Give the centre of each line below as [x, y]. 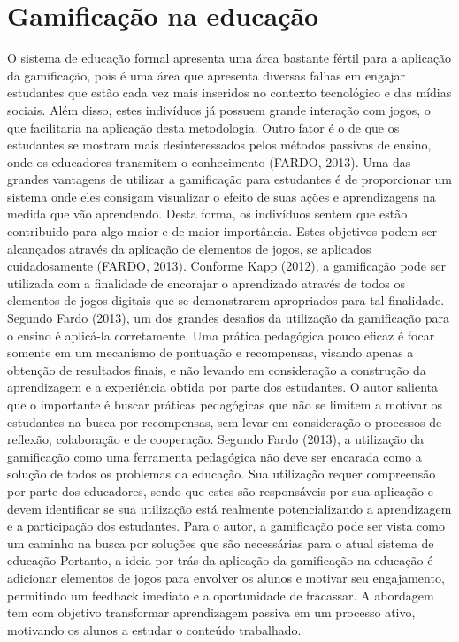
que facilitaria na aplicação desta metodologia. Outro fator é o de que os [203, 127]
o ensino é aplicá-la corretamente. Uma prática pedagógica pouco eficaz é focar [221, 335]
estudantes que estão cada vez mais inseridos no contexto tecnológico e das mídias [229, 92]
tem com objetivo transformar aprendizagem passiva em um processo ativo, [211, 612]
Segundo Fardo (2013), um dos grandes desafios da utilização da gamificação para [228, 318]
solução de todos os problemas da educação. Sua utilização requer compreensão [222, 474]
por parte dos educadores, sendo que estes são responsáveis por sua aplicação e [220, 490]
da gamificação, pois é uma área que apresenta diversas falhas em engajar [207, 75]
